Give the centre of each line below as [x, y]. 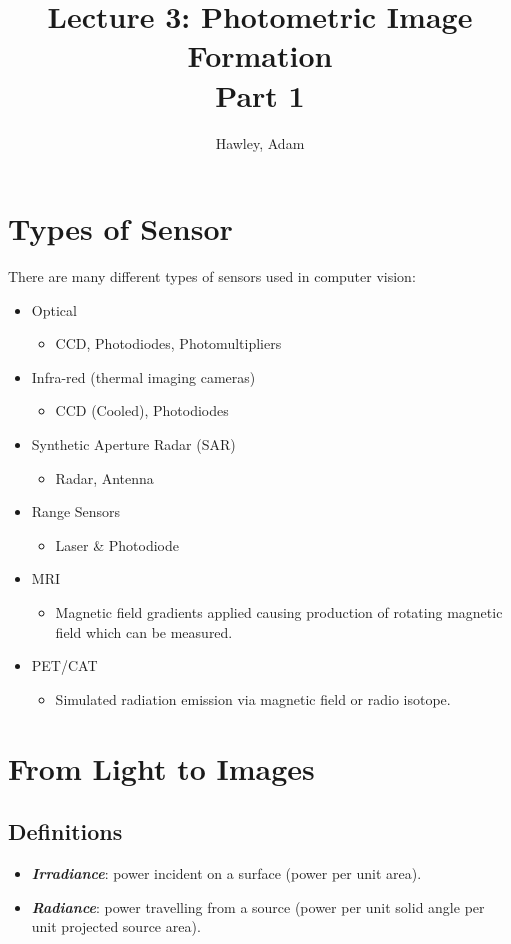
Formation [260, 55]
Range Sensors [76, 511]
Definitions [65, 831]
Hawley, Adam [260, 142]
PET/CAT [64, 665]
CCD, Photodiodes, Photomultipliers [168, 343]
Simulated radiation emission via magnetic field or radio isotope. [253, 698]
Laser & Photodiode [117, 544]
